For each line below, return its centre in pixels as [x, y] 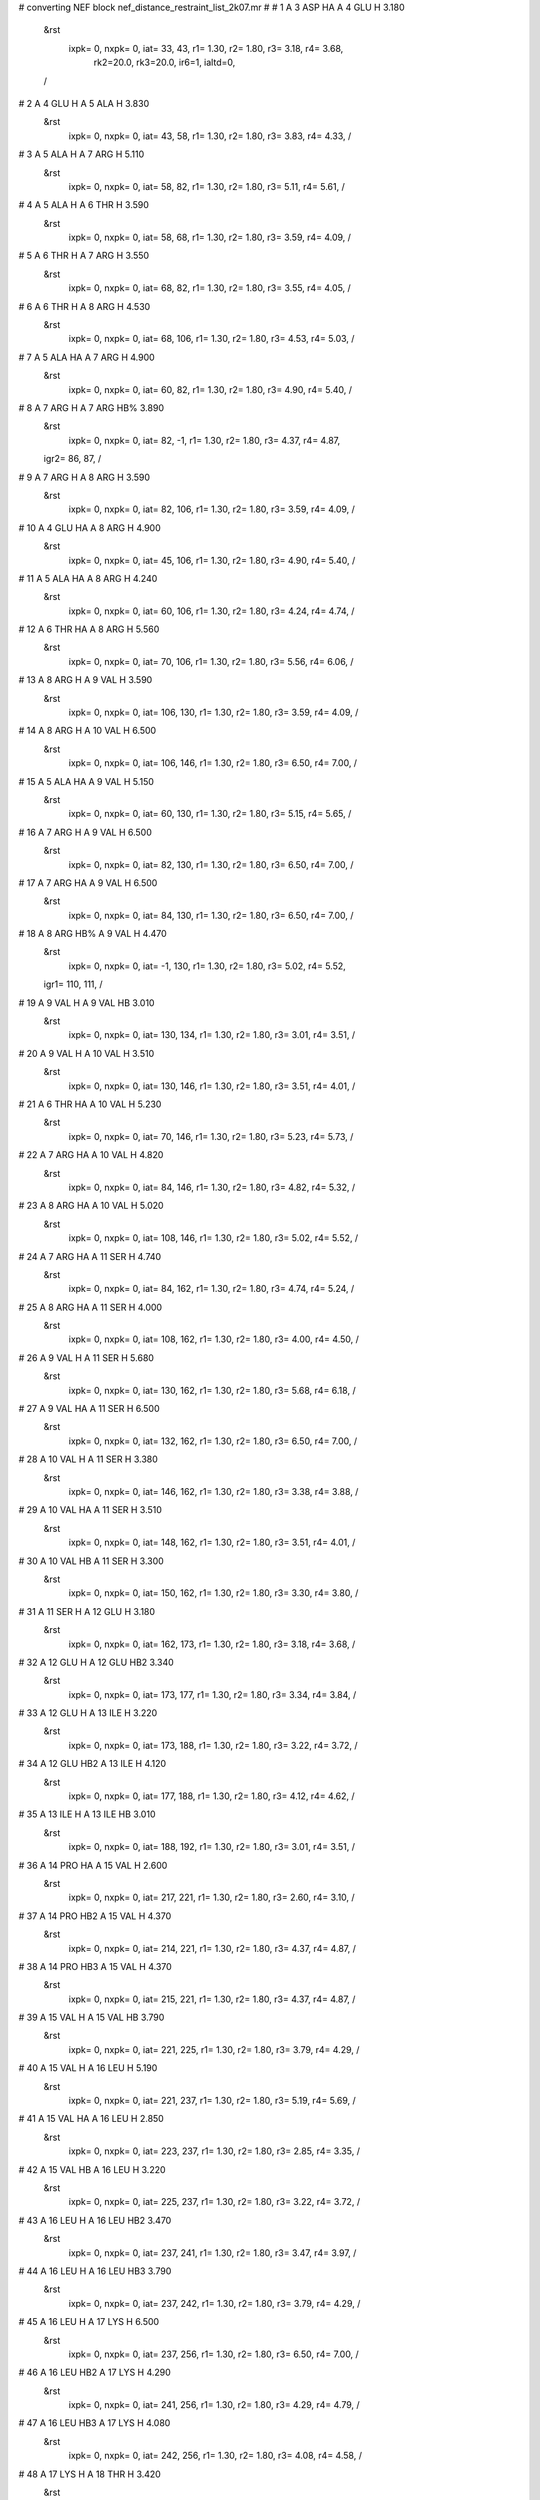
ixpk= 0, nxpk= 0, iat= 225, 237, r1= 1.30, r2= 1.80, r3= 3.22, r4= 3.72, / [214, 2202]
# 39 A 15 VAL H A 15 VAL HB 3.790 [91, 2017]
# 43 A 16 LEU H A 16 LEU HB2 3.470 [95, 2220]
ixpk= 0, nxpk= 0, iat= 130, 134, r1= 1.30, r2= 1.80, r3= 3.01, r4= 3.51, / [211, 1035]
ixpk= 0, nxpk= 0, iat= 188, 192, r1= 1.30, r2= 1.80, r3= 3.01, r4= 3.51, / [211, 1847]
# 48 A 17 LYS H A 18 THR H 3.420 [90, 2474]
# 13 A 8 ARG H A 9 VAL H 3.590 [85, 680]
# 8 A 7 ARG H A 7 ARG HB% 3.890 [91, 407]
